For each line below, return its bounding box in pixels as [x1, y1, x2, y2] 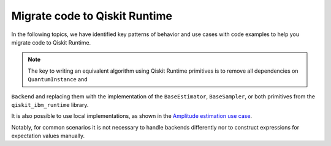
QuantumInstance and [28, 76, 88, 83]
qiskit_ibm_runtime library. [11, 101, 89, 108]
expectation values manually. [11, 132, 85, 140]
